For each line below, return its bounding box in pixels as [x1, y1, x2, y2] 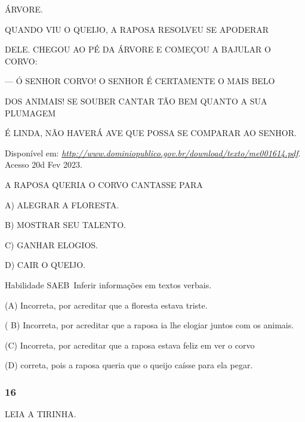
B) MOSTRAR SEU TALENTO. [5, 218, 127, 231]
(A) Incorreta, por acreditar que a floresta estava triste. [5, 298, 208, 311]
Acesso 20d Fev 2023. [5, 158, 82, 171]
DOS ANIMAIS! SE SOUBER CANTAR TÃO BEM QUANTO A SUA [5, 94, 267, 107]
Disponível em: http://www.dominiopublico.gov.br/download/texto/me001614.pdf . [5, 146, 301, 159]
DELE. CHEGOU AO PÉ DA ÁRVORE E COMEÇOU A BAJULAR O [5, 43, 271, 56]
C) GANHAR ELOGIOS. [5, 238, 98, 251]
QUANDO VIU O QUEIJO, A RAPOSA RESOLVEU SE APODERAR [5, 23, 269, 35]
